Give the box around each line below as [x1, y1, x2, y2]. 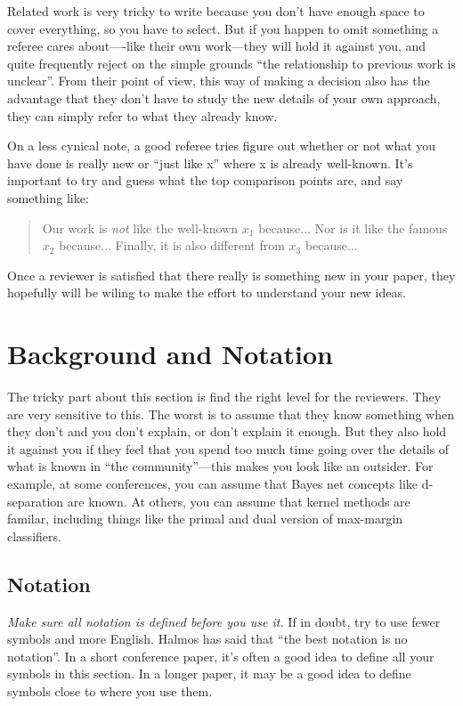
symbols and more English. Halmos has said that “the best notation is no [7, 629, 408, 648]
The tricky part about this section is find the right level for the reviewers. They [7, 387, 442, 406]
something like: [7, 188, 89, 207]
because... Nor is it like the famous [258, 218, 448, 237]
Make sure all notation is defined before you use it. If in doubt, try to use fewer [7, 612, 441, 630]
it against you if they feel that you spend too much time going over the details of [7, 439, 450, 458]
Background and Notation [7, 336, 333, 372]
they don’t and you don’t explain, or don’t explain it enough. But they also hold [7, 422, 447, 441]
